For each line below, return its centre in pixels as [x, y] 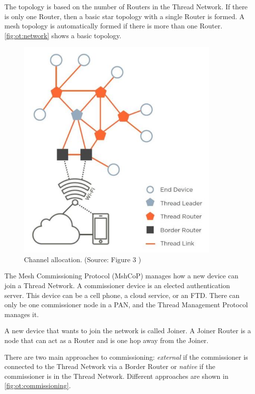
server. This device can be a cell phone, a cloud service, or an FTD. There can [122, 295]
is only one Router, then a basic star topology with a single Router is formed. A [125, 16]
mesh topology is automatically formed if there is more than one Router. [114, 26]
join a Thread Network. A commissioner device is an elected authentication [117, 285]
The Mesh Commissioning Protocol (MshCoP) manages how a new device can [121, 276]
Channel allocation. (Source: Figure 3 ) [83, 259]
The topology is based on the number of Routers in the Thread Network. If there [126, 6]
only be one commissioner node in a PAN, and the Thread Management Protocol [126, 305]
